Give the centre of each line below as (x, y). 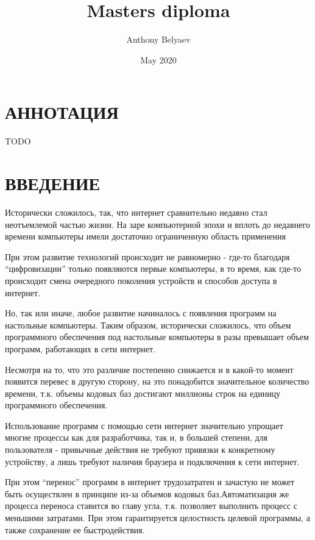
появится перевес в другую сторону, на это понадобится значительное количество (157, 381)
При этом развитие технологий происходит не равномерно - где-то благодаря (147, 256)
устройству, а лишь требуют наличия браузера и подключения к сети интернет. (152, 461)
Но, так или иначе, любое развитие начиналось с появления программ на (141, 313)
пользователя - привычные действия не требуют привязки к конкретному (140, 449)
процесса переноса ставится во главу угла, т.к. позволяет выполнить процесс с (151, 506)
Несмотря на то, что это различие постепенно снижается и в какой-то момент (149, 369)
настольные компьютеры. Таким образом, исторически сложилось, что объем (148, 325)
